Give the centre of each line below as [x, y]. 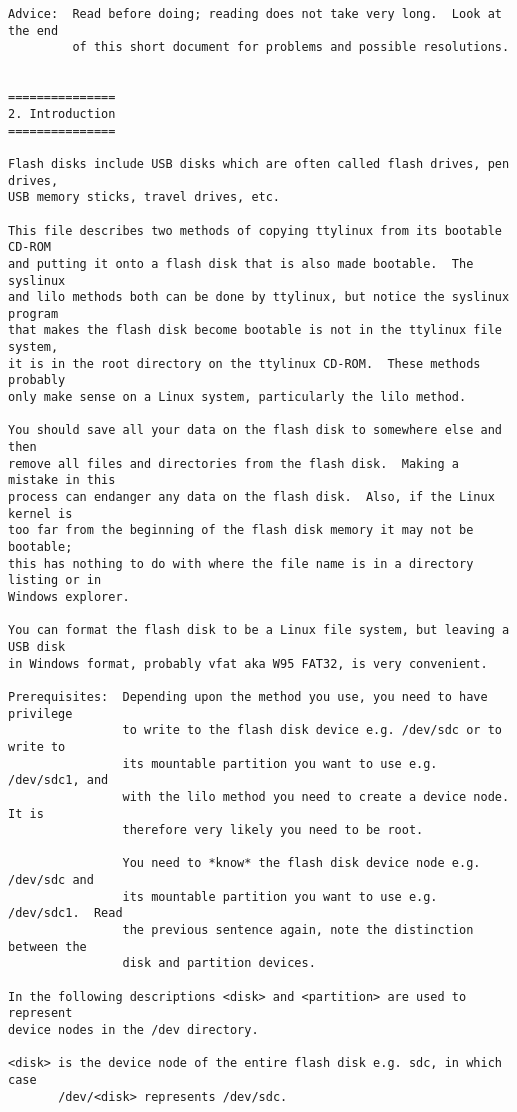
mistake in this [62, 480]
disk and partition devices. [219, 963]
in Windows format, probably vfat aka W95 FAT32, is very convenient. [248, 663]
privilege [40, 713]
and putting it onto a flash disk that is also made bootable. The [241, 263]
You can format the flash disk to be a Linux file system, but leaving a [259, 630]
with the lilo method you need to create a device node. [316, 796]
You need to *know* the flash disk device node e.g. [301, 863]
